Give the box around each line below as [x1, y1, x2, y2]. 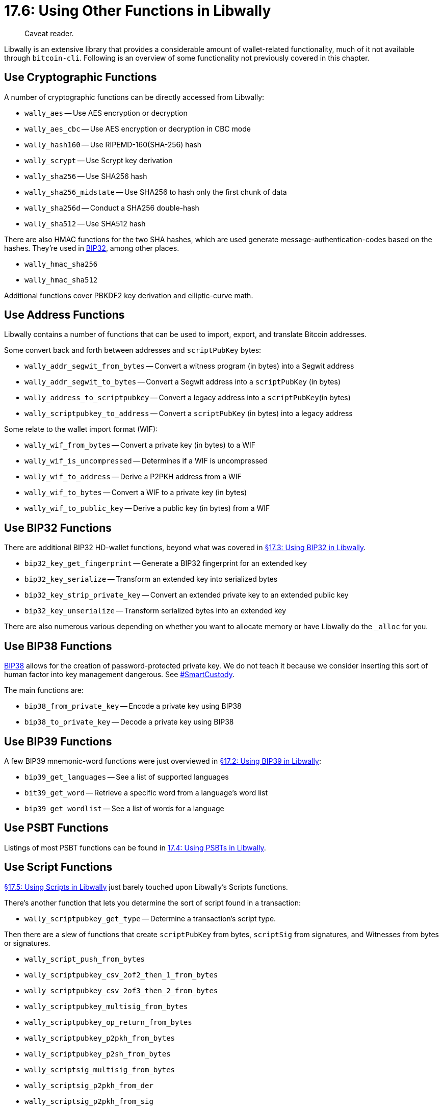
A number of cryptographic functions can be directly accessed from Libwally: [4, 92, 265, 101]
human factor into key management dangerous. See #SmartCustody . [4, 670, 234, 679]
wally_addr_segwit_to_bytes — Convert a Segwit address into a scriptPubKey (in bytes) [24, 377, 341, 386]
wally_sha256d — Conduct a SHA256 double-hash [24, 203, 199, 212]
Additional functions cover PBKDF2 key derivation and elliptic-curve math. [4, 291, 253, 300]
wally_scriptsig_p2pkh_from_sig [24, 1097, 153, 1105]
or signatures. [4, 938, 50, 947]
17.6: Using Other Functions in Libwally [4, 2, 271, 19]
